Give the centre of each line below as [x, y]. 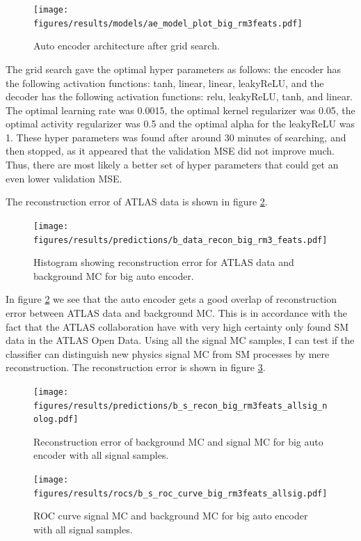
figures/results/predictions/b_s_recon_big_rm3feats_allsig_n [180, 406]
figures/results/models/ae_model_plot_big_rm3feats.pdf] [168, 23]
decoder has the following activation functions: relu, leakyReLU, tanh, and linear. [179, 96]
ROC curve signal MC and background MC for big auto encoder [171, 516]
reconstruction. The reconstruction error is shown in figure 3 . [136, 367]
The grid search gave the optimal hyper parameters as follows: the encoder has [174, 69]
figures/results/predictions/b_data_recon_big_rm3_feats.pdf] [180, 240]
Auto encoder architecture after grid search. [127, 46]
